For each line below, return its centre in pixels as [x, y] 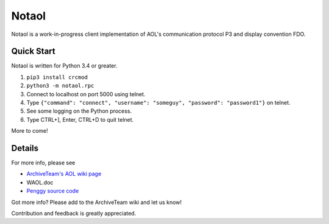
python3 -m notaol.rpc [60, 86]
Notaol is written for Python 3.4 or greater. [65, 66]
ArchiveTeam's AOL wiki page [64, 174]
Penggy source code [53, 191]
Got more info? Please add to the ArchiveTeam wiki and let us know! [97, 202]
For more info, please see [43, 163]
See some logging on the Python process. [79, 111]
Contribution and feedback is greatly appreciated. [74, 214]
